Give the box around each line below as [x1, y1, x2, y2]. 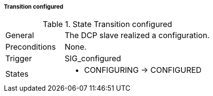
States [5, 69, 29, 79]
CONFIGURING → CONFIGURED [84, 65, 202, 75]
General [5, 30, 34, 41]
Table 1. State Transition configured [43, 19, 172, 29]
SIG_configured [64, 54, 121, 64]
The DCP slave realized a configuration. [64, 30, 210, 41]
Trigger [5, 54, 32, 64]
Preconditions [5, 42, 56, 52]
